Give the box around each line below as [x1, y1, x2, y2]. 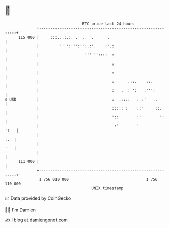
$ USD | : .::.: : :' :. [5, 96, 158, 102]
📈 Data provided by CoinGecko [5, 195, 71, 201]
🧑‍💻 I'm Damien [5, 207, 36, 213]
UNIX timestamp [91, 185, 124, 191]
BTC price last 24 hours [82, 21, 135, 26]
